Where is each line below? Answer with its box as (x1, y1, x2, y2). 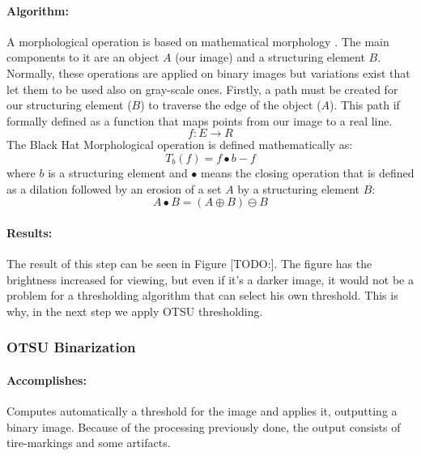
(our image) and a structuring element (175, 49, 365, 66)
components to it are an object (6, 49, 159, 66)
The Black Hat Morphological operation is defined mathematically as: (6, 136, 353, 153)
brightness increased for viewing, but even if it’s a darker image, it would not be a (6, 271, 414, 288)
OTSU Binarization (6, 337, 136, 357)
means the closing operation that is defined (201, 164, 415, 181)
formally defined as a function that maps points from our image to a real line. (6, 112, 393, 129)
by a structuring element (237, 180, 359, 197)
